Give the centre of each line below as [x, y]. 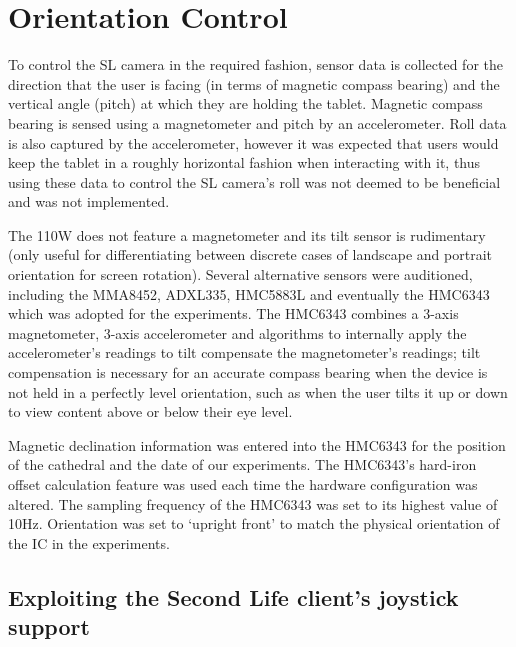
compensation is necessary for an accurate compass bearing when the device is [248, 372]
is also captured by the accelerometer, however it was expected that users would [253, 142]
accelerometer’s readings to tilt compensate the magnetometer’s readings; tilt [244, 352]
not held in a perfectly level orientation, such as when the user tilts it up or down [258, 391]
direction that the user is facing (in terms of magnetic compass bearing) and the [254, 83]
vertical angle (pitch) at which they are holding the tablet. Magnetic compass [245, 103]
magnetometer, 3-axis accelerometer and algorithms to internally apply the [237, 332]
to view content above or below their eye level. [150, 411]
